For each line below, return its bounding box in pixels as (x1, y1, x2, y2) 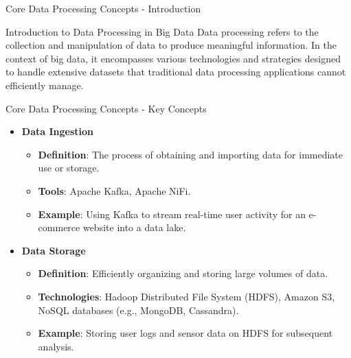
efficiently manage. (5, 77, 84, 92)
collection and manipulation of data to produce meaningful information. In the (5, 38, 337, 52)
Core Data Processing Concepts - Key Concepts (5, 101, 207, 115)
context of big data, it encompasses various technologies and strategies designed (5, 51, 341, 65)
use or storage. (38, 160, 100, 175)
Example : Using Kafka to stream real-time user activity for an (38, 206, 306, 221)
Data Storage (21, 243, 86, 257)
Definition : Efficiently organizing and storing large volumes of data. (38, 266, 328, 281)
